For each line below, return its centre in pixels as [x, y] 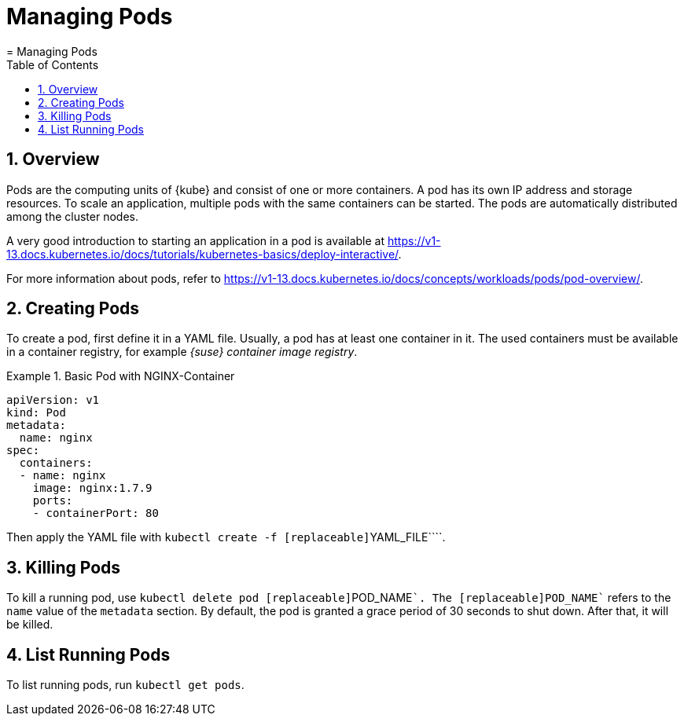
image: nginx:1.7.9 [92, 488]
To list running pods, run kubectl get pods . [125, 685]
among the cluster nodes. [72, 216]
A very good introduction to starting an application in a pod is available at [196, 240]
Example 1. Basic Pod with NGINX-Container [121, 376]
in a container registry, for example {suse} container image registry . [182, 352]
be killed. [30, 625]
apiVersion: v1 [53, 400]
